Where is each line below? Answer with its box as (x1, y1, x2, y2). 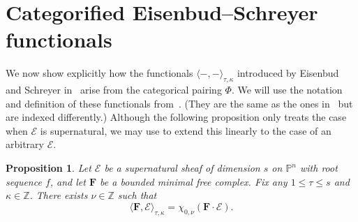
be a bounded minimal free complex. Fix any (100, 174, 288, 188)
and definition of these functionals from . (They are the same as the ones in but (6, 96, 353, 110)
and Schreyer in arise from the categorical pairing (6, 82, 222, 97)
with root (300, 161, 338, 175)
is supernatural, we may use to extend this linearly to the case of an (40, 123, 331, 138)
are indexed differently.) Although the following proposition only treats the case (6, 110, 347, 124)
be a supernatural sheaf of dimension (104, 161, 260, 175)
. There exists (29, 188, 88, 202)
